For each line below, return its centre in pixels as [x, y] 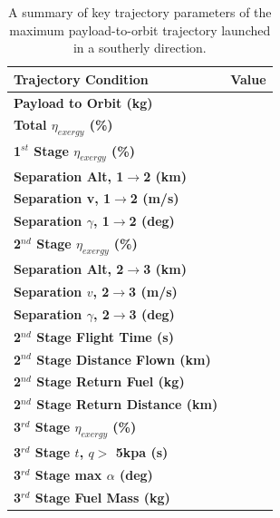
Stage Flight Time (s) [105, 336]
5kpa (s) [142, 452]
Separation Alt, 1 [69, 176]
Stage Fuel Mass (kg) [102, 497]
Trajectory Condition [81, 78]
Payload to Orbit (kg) [83, 102]
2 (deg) [152, 221]
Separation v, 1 [63, 198]
